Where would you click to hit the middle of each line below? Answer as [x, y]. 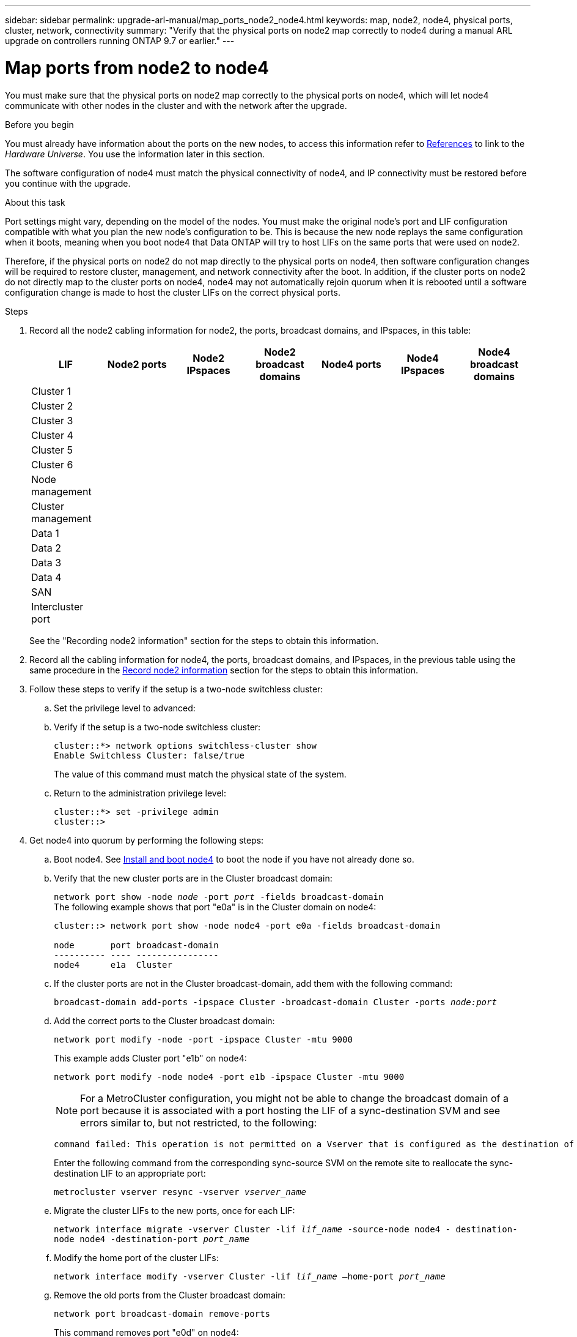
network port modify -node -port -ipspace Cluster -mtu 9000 [203, 1039]
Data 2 [46, 548]
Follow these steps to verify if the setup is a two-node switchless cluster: [176, 689]
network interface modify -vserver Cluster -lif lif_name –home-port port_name [250, 1276]
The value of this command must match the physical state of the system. [200, 774]
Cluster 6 [52, 464]
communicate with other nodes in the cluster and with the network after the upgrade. [176, 105]
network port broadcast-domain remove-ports [162, 1313]
